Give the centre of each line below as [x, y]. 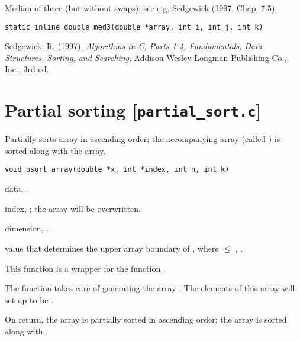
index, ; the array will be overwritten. [73, 208]
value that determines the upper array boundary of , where [112, 248]
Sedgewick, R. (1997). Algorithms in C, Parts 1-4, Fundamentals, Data [133, 46]
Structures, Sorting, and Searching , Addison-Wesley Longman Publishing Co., [146, 57]
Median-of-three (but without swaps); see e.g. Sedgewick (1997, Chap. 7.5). [141, 8]
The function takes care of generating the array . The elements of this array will [150, 288]
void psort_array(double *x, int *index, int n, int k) [117, 170]
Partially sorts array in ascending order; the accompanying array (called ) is [143, 139]
